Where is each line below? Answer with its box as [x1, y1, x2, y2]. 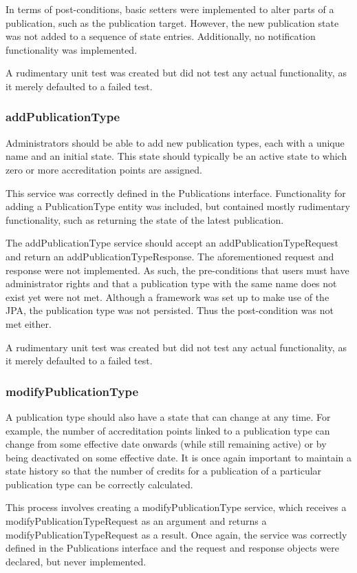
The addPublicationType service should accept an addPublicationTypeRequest [6, 236, 338, 250]
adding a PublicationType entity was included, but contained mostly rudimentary [6, 199, 350, 213]
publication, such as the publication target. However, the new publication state [6, 15, 339, 30]
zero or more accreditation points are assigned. [6, 162, 202, 176]
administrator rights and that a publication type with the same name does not [6, 276, 337, 291]
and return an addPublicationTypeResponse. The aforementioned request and [6, 249, 334, 263]
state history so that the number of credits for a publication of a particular [6, 463, 322, 478]
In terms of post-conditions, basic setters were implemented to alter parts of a [6, 2, 334, 16]
